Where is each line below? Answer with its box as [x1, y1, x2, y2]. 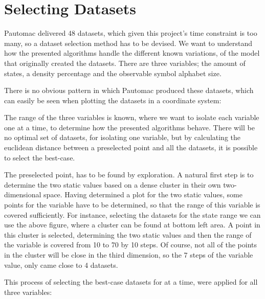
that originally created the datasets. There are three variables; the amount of [4, 57, 246, 68]
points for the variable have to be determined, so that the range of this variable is [4, 199, 260, 210]
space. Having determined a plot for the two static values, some [43, 189, 242, 200]
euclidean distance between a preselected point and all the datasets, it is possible [4, 142, 258, 153]
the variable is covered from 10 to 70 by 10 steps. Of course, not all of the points [4, 239, 257, 250]
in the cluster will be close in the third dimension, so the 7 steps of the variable [4, 249, 253, 260]
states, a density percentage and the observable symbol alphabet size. [4, 67, 222, 78]
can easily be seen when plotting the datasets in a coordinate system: [4, 95, 222, 105]
